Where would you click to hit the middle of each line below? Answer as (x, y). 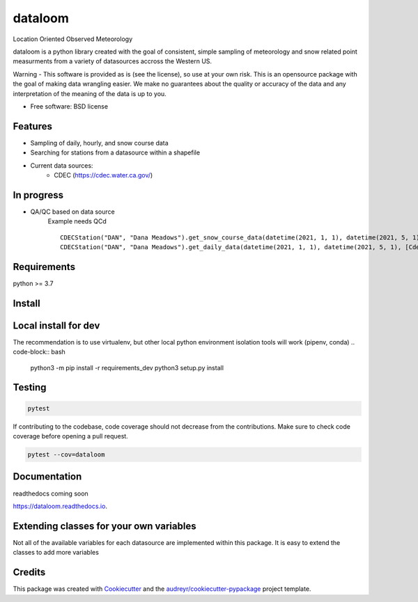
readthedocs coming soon (51, 493)
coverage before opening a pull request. (70, 436)
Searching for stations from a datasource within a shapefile (115, 152)
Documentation (47, 477)
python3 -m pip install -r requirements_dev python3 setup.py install (127, 367)
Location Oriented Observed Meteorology (72, 39)
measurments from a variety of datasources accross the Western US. (113, 61)
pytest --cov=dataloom (66, 455)
